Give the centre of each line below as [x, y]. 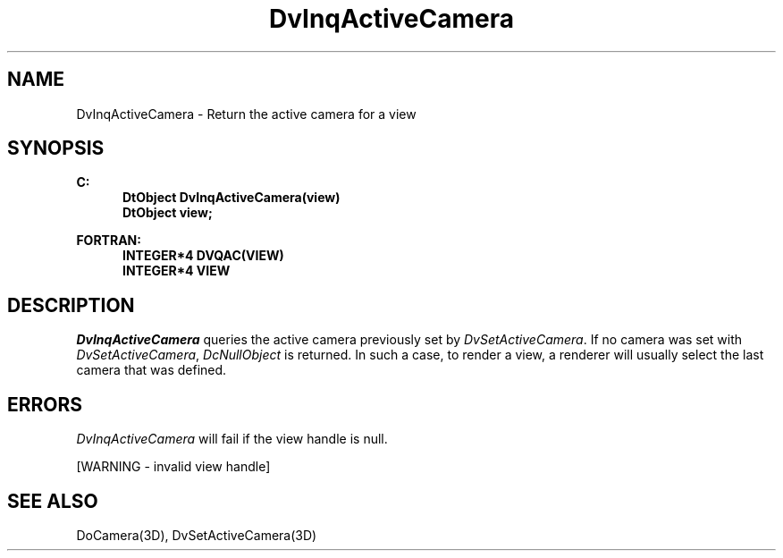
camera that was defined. [152, 370]
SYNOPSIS [56, 148]
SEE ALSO [53, 501]
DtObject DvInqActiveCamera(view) [232, 198]
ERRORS [45, 404]
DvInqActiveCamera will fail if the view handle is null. [232, 439]
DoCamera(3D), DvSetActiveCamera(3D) [197, 535]
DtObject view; [168, 213]
